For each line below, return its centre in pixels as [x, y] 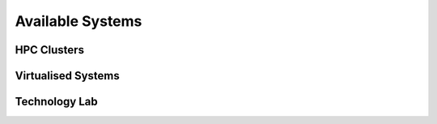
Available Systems [78, 21]
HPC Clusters [50, 50]
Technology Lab [57, 102]
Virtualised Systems [68, 76]
